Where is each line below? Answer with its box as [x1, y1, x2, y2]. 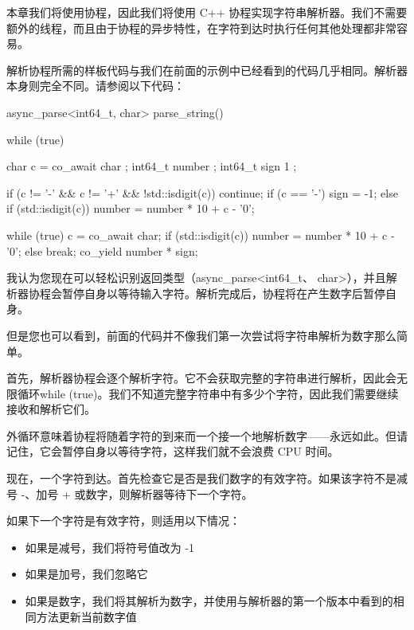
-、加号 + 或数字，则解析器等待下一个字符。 [21, 485, 253, 502]
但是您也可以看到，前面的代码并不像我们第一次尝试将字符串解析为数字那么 [6, 327, 396, 343]
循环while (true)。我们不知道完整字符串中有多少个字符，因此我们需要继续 [17, 385, 399, 401]
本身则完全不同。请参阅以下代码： [6, 77, 185, 94]
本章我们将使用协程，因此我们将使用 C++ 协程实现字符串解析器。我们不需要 [6, 4, 408, 20]
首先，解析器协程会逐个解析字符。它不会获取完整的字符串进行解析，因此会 [6, 370, 396, 386]
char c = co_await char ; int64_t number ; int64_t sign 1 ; [6, 158, 297, 174]
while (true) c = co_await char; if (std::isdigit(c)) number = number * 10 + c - [6, 226, 395, 243]
